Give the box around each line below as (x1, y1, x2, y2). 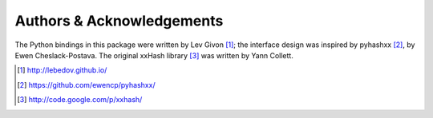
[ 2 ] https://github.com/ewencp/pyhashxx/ (17, 80, 156, 89)
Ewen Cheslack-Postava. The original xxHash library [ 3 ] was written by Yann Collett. (14, 50, 294, 60)
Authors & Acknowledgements (14, 12, 224, 29)
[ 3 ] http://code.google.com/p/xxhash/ (17, 95, 143, 104)
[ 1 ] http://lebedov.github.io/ (17, 65, 107, 75)
